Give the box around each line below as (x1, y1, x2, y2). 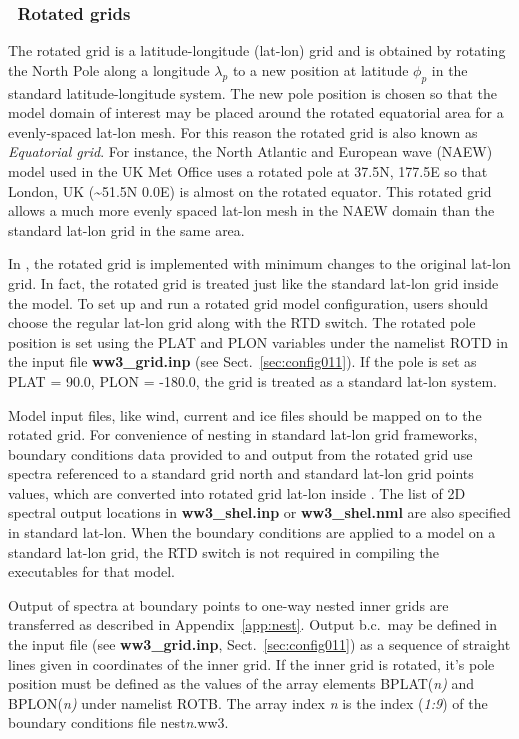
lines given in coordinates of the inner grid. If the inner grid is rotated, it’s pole (8, 653, 495, 674)
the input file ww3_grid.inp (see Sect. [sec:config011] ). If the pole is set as (8, 351, 477, 372)
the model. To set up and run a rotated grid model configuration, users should (8, 292, 489, 313)
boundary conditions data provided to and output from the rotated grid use (8, 443, 473, 464)
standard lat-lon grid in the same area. (8, 219, 245, 240)
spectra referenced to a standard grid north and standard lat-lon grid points (8, 463, 474, 484)
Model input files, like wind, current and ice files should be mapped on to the (8, 404, 482, 425)
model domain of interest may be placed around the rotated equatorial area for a (8, 102, 504, 123)
